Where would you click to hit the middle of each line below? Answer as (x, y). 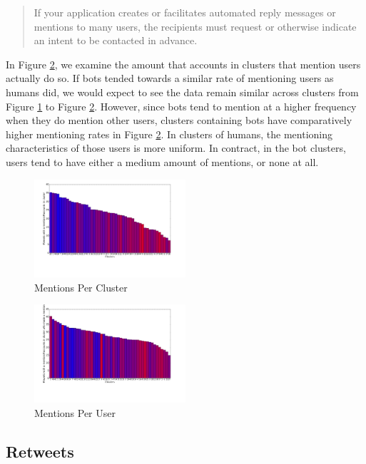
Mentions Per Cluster (81, 287)
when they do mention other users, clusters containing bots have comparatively (179, 120)
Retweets (40, 451)
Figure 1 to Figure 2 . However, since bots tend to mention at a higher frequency (181, 106)
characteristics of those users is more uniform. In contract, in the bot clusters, (176, 148)
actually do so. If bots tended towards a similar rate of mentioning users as (170, 78)
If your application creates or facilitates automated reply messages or (185, 12)
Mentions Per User (75, 412)
